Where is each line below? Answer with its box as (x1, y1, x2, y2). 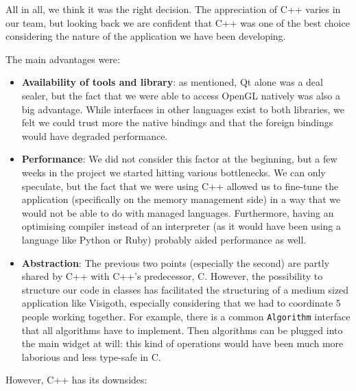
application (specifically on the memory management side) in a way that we (21, 192, 341, 206)
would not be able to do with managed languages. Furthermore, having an (21, 205, 334, 220)
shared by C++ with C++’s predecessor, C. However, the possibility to (21, 269, 323, 283)
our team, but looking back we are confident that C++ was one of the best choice (5, 15, 350, 29)
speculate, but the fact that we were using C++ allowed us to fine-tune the (21, 178, 339, 193)
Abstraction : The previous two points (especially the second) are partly (21, 255, 330, 270)
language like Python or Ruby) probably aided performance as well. (21, 232, 307, 246)
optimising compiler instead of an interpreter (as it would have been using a (21, 219, 341, 233)
